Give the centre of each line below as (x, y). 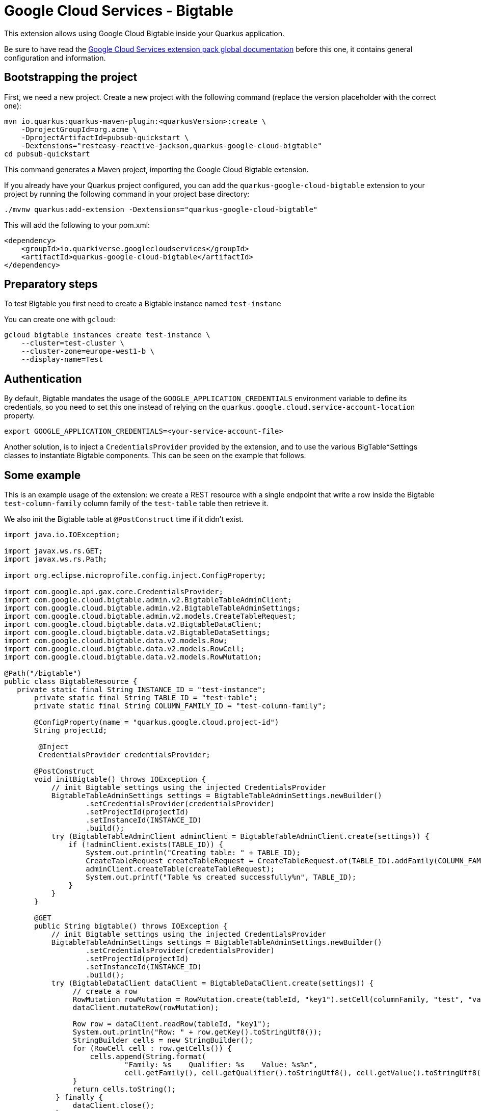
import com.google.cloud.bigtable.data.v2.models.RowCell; (125, 649)
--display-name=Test (62, 360)
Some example (43, 475)
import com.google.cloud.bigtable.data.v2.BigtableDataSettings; (137, 633)
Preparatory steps (51, 284)
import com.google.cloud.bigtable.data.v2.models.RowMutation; (133, 657)
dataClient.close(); (114, 1106)
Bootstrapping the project (71, 77)
